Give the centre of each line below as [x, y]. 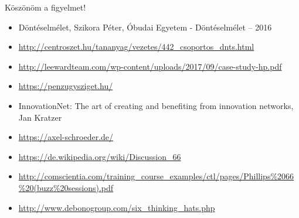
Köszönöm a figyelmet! [45, 7]
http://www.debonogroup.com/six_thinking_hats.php [117, 207]
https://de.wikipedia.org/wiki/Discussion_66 [100, 156]
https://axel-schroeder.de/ [66, 137]
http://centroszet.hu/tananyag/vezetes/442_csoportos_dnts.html [136, 47]
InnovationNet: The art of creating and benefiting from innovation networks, [156, 105]
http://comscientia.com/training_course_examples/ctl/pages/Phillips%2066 [156, 176]
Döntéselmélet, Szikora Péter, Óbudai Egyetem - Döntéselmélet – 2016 [145, 27]
